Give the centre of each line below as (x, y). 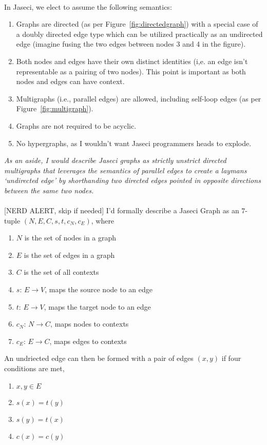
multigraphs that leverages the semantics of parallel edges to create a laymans (126, 170)
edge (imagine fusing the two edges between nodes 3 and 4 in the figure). (131, 44)
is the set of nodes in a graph (70, 238)
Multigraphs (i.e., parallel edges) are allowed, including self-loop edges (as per (139, 98)
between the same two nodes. (49, 190)
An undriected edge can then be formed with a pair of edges (99, 358)
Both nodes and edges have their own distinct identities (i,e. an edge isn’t (132, 61)
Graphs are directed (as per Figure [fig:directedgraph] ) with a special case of (137, 24)
